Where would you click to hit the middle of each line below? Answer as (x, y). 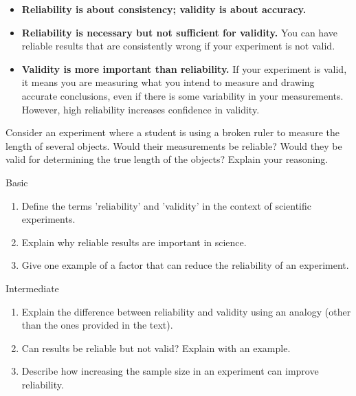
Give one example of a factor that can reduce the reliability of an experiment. (185, 265)
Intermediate (32, 288)
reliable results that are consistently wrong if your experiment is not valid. (178, 46)
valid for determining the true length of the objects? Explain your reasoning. (167, 159)
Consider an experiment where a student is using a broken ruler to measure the (173, 132)
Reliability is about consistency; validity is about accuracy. (164, 9)
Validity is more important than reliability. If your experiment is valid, (184, 68)
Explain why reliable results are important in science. (134, 242)
